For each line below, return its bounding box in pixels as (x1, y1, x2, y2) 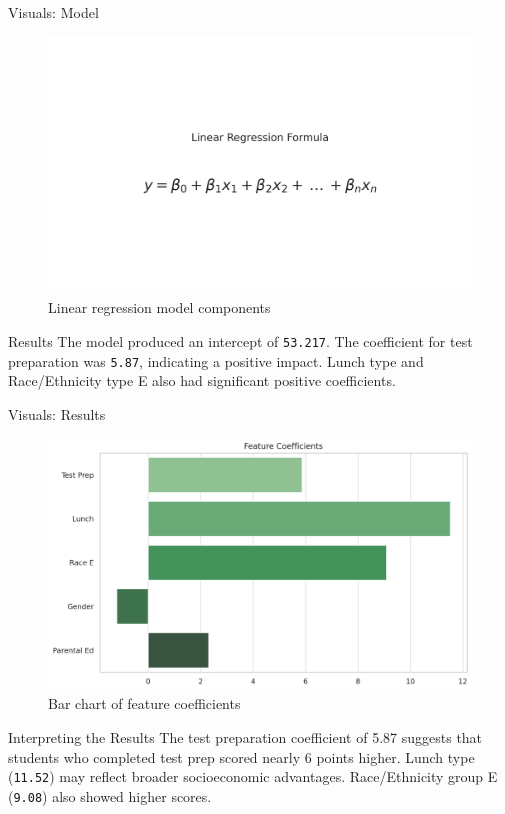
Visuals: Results (8, 403, 106, 424)
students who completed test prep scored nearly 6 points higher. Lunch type (8, 746, 475, 767)
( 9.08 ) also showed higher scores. (8, 785, 212, 806)
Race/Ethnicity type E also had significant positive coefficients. (8, 370, 396, 391)
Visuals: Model (8, 2, 99, 22)
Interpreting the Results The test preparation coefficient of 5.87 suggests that (8, 726, 483, 747)
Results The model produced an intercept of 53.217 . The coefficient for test (8, 330, 473, 351)
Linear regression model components (48, 297, 271, 318)
